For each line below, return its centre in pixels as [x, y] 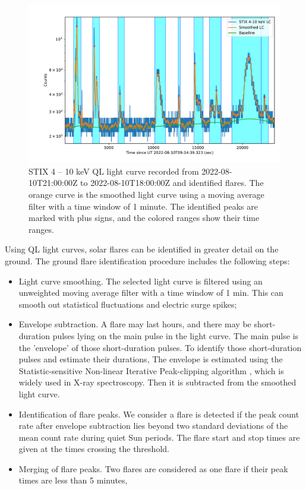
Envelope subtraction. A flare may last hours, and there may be [135, 324]
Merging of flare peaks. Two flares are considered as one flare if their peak [153, 468]
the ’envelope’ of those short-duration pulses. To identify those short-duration [160, 347]
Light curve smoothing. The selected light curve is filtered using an [141, 281]
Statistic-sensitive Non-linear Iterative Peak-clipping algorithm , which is [151, 370]
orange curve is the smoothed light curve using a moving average [146, 195]
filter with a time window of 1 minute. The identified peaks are [143, 206]
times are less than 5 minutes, [73, 480]
